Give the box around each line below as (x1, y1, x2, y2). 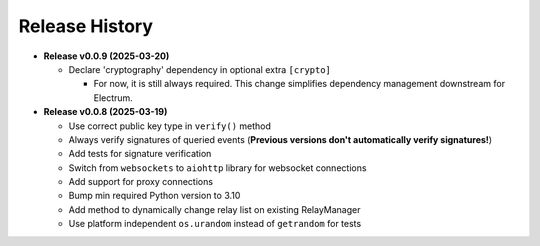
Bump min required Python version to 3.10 (68, 190, 241, 202)
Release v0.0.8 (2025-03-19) (43, 106, 168, 118)
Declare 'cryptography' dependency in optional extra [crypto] (68, 63, 332, 75)
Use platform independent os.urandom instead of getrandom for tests (68, 218, 362, 230)
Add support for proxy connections (68, 176, 214, 188)
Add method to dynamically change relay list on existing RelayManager (68, 203, 361, 215)
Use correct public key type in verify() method (68, 120, 272, 132)
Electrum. (93, 91, 134, 104)
